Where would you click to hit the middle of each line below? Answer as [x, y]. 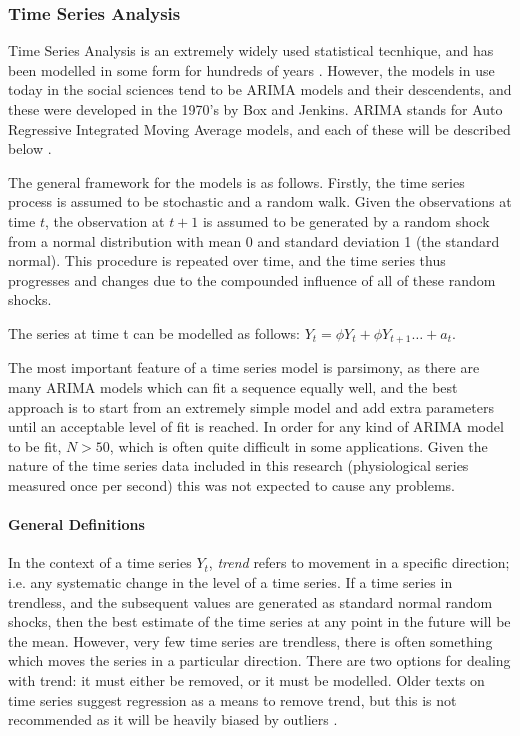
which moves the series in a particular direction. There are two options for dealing [259, 660]
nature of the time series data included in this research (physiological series [238, 465]
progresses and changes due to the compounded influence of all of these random [252, 279]
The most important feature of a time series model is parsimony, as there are [244, 367]
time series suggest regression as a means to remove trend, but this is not [232, 699]
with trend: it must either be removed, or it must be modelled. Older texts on [246, 679]
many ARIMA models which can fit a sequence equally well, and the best [233, 386]
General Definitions [76, 524]
